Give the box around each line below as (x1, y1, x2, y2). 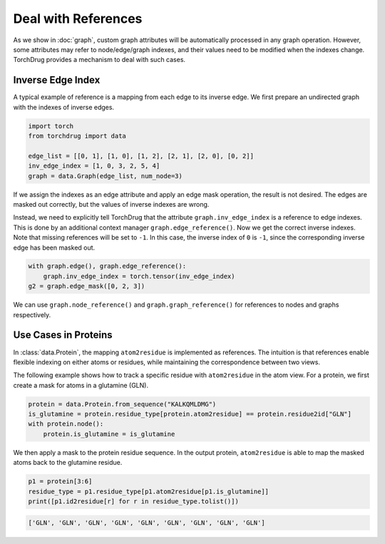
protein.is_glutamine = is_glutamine (43, 430, 175, 438)
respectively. (13, 310, 51, 319)
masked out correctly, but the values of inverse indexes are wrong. (13, 200, 210, 208)
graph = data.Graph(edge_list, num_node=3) (28, 172, 183, 180)
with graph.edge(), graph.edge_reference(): (28, 262, 187, 270)
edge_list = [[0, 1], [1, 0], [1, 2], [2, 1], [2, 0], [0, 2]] (28, 152, 255, 160)
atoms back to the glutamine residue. (13, 458, 123, 467)
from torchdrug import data (28, 132, 126, 140)
